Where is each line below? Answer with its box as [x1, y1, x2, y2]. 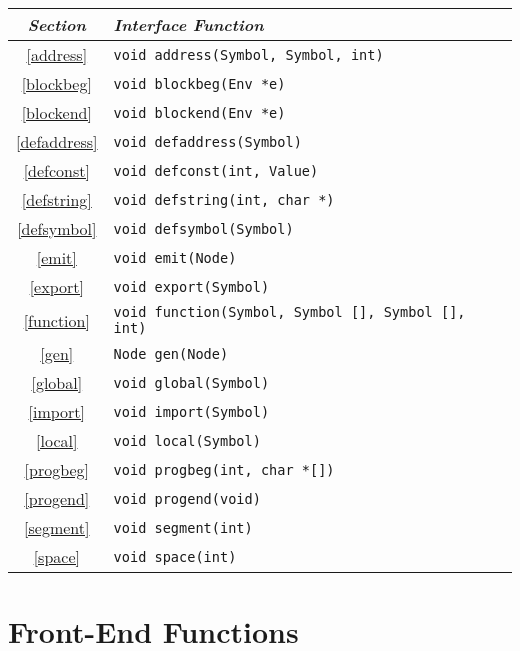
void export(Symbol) [113, 278, 270, 295]
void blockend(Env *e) [113, 104, 286, 121]
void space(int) [113, 548, 237, 565]
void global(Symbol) [113, 374, 270, 391]
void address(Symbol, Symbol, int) [113, 46, 384, 63]
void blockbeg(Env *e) [113, 75, 286, 92]
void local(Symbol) [113, 432, 261, 449]
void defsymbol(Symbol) [113, 220, 294, 237]
